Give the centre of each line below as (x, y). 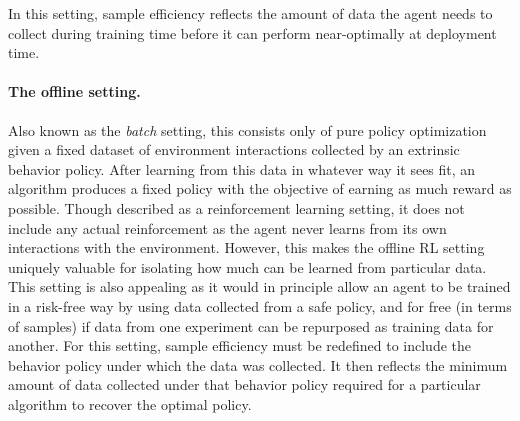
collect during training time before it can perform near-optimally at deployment (252, 32)
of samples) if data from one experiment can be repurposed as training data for (251, 325)
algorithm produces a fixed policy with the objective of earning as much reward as (260, 188)
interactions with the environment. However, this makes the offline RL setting (246, 247)
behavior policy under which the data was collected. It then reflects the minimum (258, 364)
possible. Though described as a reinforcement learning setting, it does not (236, 207)
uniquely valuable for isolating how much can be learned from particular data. (247, 266)
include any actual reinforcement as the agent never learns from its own (227, 227)
